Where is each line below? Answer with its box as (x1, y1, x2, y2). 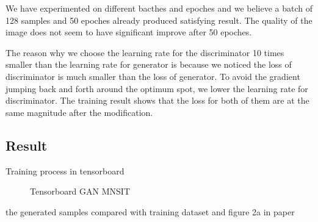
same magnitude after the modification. (5, 106, 153, 118)
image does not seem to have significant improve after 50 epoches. (5, 26, 252, 38)
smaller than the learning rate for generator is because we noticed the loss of (5, 58, 292, 71)
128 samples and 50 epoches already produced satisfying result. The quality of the (5, 13, 313, 26)
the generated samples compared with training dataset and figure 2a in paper (5, 205, 295, 218)
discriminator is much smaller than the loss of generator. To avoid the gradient (5, 70, 300, 82)
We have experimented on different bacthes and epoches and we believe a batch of (5, 2, 313, 14)
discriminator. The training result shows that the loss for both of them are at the (5, 94, 309, 107)
